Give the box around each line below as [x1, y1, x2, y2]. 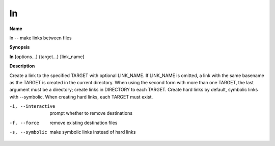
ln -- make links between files [9, 35, 72, 41]
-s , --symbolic [9, 129, 48, 135]
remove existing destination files [49, 119, 118, 126]
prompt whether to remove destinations [49, 110, 132, 116]
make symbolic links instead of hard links [49, 129, 136, 135]
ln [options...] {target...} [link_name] [9, 54, 85, 60]
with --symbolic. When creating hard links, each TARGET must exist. [9, 93, 153, 100]
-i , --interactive [9, 104, 56, 109]
